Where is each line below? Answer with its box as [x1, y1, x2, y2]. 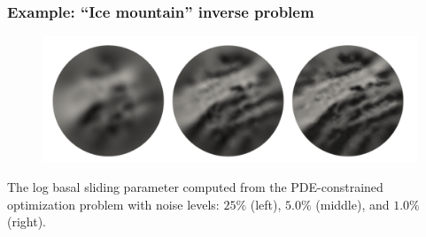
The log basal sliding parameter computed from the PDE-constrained [7, 178, 383, 196]
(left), [250, 195, 282, 213]
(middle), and [315, 195, 390, 213]
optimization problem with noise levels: [7, 195, 220, 213]
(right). [7, 212, 47, 231]
